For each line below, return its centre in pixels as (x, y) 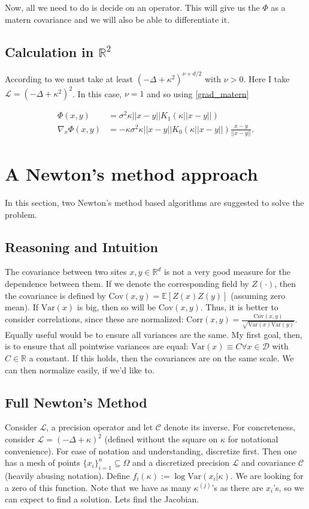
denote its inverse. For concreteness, (230, 427)
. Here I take (266, 78)
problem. (21, 214)
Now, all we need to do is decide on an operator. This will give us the (132, 7)
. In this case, (97, 93)
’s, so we (289, 487)
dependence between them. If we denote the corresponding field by (127, 284)
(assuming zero (258, 295)
